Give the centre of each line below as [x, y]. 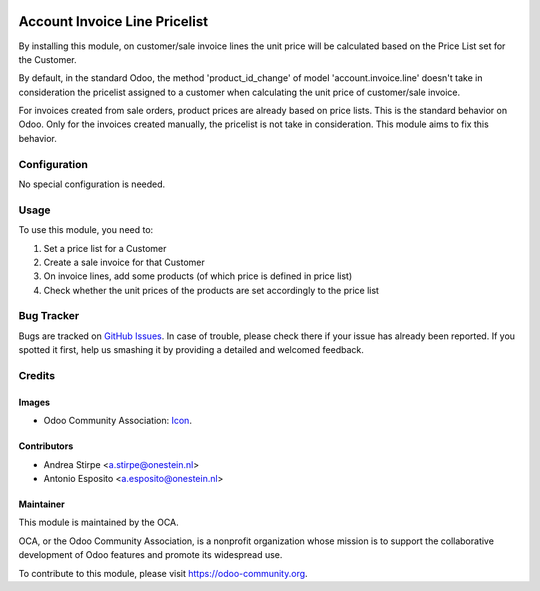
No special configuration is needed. [92, 184]
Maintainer [41, 504]
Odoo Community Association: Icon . [117, 421]
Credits [36, 375]
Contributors [46, 446]
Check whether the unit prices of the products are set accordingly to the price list [211, 290]
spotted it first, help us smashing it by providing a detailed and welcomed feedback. [191, 350]
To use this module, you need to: [86, 230]
